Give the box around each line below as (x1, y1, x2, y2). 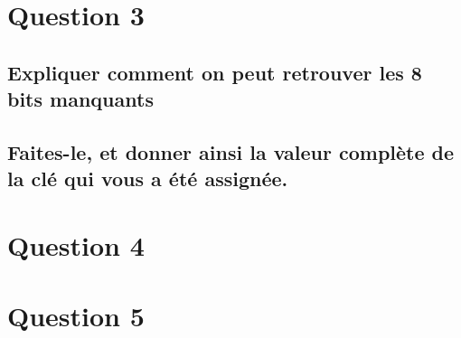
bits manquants (7, 85, 154, 113)
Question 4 (7, 226, 145, 263)
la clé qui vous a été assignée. (7, 164, 288, 192)
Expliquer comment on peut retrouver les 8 (7, 58, 422, 86)
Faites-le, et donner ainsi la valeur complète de (7, 137, 455, 165)
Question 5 (7, 297, 145, 334)
